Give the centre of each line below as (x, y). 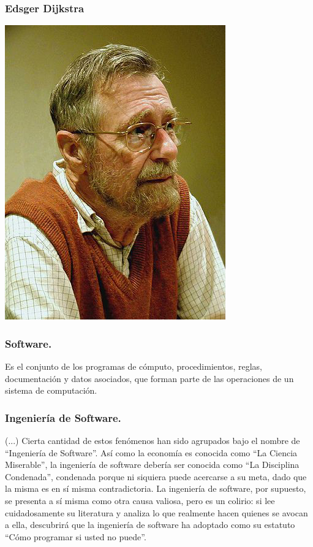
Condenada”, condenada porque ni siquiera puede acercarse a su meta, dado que (156, 476)
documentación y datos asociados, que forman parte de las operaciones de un (149, 378)
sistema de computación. (51, 390)
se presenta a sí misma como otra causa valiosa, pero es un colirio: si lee (140, 500)
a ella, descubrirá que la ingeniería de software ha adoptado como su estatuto (150, 525)
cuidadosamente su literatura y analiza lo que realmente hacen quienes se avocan (156, 512)
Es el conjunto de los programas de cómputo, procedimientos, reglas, (134, 366)
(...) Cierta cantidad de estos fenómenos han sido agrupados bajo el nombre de (153, 441)
